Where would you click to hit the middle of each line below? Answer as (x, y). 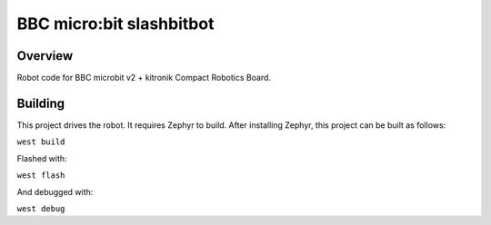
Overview (45, 56)
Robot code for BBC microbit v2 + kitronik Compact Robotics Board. (144, 78)
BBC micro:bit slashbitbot (115, 24)
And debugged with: (55, 191)
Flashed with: (42, 158)
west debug (41, 208)
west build (41, 142)
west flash (41, 176)
